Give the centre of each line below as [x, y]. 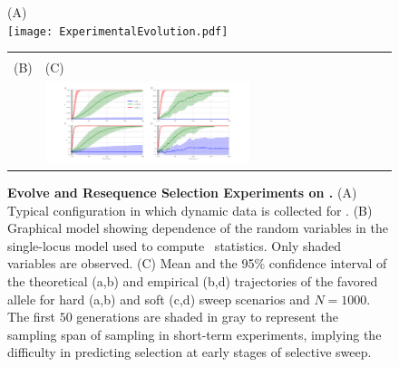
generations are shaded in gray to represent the [207, 317]
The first [32, 317]
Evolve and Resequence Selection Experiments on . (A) [182, 193]
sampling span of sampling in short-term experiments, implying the [195, 334]
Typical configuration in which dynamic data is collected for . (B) [190, 210]
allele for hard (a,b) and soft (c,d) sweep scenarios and [159, 299]
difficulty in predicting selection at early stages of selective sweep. [190, 352]
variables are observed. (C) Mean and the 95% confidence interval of [197, 263]
